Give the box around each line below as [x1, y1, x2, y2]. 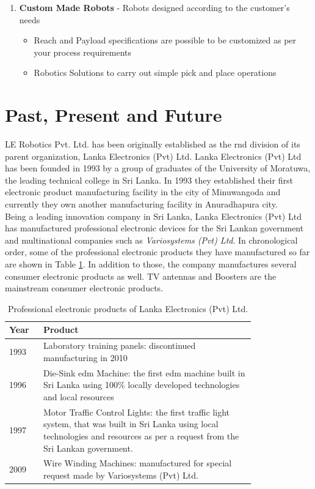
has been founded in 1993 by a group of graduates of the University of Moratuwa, [5, 162, 311, 174]
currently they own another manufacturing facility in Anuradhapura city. [5, 198, 278, 211]
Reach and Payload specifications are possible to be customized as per [34, 34, 297, 47]
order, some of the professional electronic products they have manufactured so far [5, 245, 310, 258]
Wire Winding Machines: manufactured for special [43, 457, 232, 469]
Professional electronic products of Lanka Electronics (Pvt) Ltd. [8, 302, 248, 315]
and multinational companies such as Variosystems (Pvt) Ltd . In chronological [5, 233, 298, 246]
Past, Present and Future [5, 102, 222, 127]
